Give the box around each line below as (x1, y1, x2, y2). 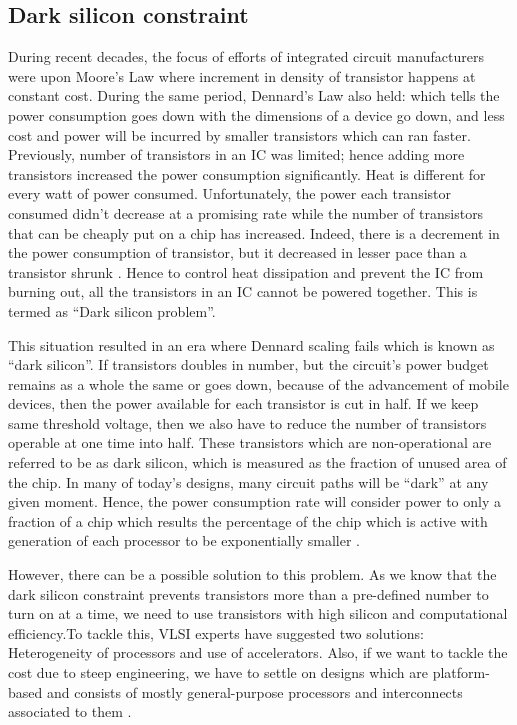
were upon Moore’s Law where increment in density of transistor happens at (8, 65, 476, 86)
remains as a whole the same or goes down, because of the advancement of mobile (8, 373, 509, 394)
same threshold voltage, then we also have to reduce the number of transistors (8, 412, 487, 433)
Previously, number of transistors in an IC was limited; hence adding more (8, 144, 465, 165)
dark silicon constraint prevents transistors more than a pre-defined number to (8, 583, 489, 604)
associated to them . (8, 701, 132, 722)
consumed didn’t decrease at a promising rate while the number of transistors (8, 202, 484, 223)
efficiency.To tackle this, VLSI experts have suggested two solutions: (8, 622, 424, 643)
